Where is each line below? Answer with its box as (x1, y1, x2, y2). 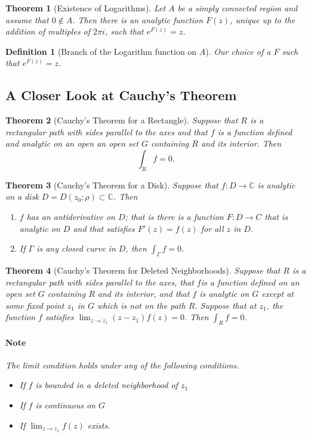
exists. (87, 419, 110, 431)
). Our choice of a (205, 45, 271, 57)
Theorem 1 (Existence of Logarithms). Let (5, 2, 166, 14)
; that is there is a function (125, 210, 224, 222)
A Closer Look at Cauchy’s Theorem (5, 86, 237, 104)
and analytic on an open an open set (5, 137, 138, 150)
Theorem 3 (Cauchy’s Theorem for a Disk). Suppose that (5, 178, 218, 191)
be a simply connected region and (177, 2, 298, 14)
